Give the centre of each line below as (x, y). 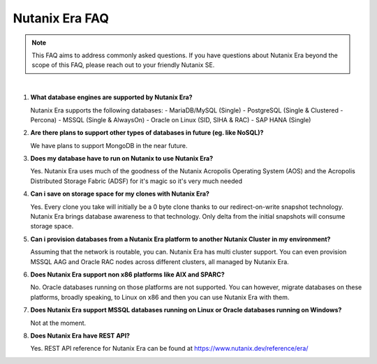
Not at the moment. (58, 323)
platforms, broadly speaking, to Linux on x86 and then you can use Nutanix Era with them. (160, 297)
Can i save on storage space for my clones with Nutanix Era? (120, 194)
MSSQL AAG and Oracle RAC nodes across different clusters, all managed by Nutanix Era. (160, 261)
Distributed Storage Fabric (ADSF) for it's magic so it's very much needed (136, 181)
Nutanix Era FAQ (61, 18)
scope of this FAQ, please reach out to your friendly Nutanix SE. (123, 65)
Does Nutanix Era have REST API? (80, 335)
